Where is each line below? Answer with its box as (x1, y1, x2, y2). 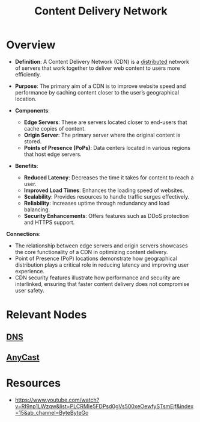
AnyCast (6, 352, 40, 362)
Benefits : (14, 162, 38, 169)
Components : (14, 107, 50, 114)
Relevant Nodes (6, 308, 87, 321)
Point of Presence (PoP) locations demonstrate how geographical (14, 255, 177, 262)
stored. (23, 137, 42, 145)
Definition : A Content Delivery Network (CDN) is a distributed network (14, 58, 189, 65)
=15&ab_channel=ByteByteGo (14, 409, 89, 416)
